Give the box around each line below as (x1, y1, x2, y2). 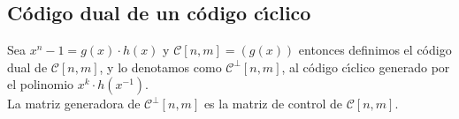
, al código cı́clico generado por (281, 57, 450, 76)
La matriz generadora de (7, 94, 141, 113)
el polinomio (7, 75, 74, 93)
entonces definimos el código (298, 41, 452, 59)
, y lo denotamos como (99, 57, 222, 76)
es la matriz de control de (203, 94, 342, 113)
